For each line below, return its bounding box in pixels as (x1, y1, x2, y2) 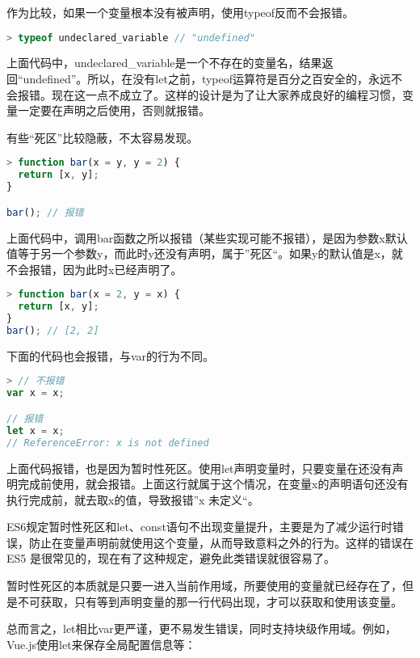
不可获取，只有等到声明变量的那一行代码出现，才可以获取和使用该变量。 (17, 593, 402, 609)
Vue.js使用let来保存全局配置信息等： (6, 635, 196, 652)
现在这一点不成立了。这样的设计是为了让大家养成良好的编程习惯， (51, 86, 402, 103)
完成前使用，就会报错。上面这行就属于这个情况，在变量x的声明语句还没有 (17, 475, 409, 492)
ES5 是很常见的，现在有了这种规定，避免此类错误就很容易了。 (6, 550, 335, 567)
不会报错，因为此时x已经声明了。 (6, 260, 183, 277)
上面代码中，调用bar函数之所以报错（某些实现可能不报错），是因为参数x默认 (6, 229, 408, 246)
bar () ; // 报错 (6, 206, 84, 218)
